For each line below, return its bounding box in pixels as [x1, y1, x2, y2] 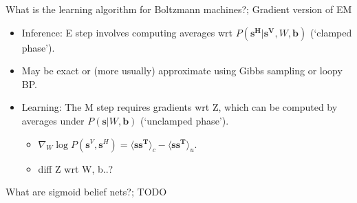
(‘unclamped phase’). [140, 113, 229, 127]
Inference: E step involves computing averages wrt [21, 25, 232, 39]
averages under [21, 113, 85, 127]
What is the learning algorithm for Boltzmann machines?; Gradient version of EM [6, 2, 352, 16]
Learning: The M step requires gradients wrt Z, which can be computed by [21, 100, 338, 114]
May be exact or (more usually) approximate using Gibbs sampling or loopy [21, 63, 343, 78]
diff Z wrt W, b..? [38, 161, 113, 175]
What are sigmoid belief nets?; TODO [6, 184, 167, 199]
